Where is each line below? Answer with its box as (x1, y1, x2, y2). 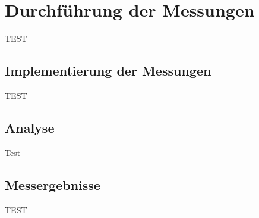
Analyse (5, 118, 55, 136)
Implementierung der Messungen (5, 61, 211, 80)
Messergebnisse (5, 175, 100, 194)
